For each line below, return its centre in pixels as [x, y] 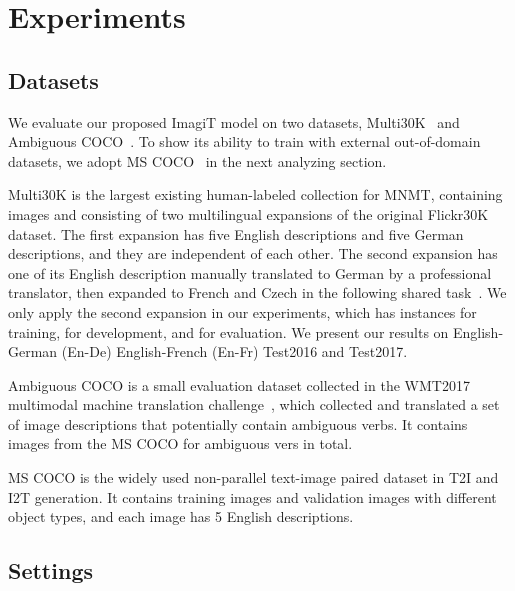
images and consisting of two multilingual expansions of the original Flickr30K [248, 213]
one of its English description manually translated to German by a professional [250, 272]
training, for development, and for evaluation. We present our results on [228, 331]
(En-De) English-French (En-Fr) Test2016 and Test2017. [234, 351]
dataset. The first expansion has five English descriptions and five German [236, 233]
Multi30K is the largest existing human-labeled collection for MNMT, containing [255, 194]
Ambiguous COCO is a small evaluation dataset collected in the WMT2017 [239, 384]
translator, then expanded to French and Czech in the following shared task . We [257, 292]
